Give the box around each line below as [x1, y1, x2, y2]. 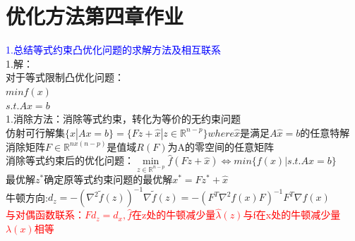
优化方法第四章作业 [6, 1, 184, 30]
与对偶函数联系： [6, 207, 85, 222]
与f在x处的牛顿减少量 [243, 207, 341, 222]
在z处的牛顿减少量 [132, 207, 216, 222]
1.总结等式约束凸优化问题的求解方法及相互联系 [6, 42, 221, 57]
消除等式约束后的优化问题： [6, 153, 134, 168]
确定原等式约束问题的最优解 [44, 172, 173, 187]
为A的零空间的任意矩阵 [167, 139, 274, 154]
